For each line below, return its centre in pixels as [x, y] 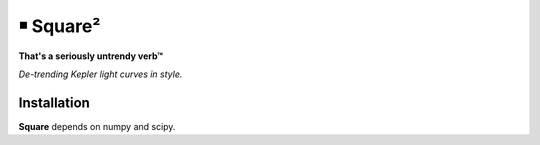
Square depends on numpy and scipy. [97, 126]
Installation [54, 102]
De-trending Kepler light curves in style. [100, 74]
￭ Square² [59, 26]
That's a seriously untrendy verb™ [91, 56]
